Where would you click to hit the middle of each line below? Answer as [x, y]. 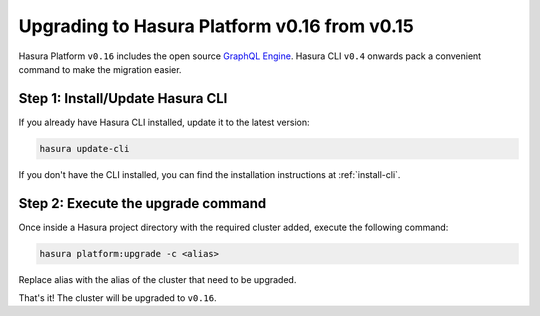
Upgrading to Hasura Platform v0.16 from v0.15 [216, 26]
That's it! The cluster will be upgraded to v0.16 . [117, 298]
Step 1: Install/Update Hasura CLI [123, 98]
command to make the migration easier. [100, 69]
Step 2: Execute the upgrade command [142, 203]
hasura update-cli [84, 148]
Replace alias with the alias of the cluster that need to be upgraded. [157, 279]
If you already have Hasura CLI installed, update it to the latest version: [164, 122]
